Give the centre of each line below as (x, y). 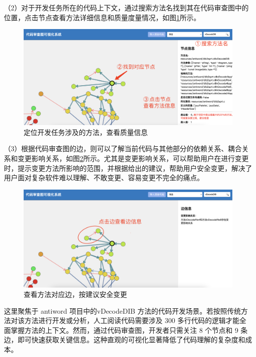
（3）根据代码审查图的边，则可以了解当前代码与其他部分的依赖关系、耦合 (123, 148)
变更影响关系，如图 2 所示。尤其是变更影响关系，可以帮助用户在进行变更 (133, 158)
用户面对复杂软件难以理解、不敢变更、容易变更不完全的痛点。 (104, 178)
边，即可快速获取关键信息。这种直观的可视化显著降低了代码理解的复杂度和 (125, 340)
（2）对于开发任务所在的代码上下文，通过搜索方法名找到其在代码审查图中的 (126, 7)
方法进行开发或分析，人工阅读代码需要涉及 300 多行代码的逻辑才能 (132, 320)
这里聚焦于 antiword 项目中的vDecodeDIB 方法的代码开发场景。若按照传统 (123, 310)
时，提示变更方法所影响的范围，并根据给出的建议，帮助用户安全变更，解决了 (128, 168)
